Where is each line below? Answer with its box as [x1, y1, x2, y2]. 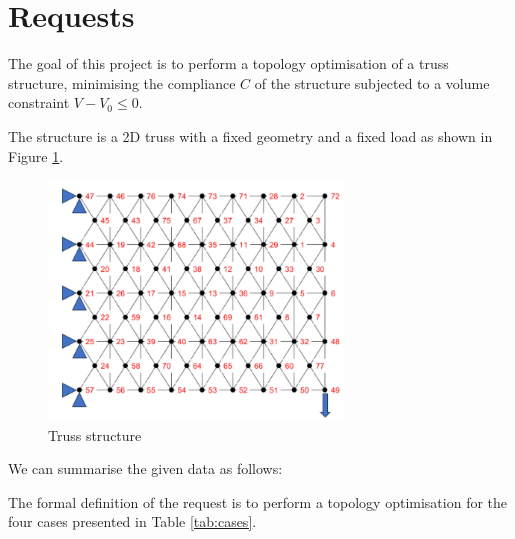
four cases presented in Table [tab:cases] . [8, 511, 257, 532]
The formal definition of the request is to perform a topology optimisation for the [8, 491, 508, 512]
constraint [8, 92, 70, 113]
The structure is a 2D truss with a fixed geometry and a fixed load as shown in [8, 125, 493, 146]
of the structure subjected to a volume [254, 72, 490, 93]
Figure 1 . [8, 145, 64, 166]
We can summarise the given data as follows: [8, 458, 283, 479]
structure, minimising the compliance [8, 72, 236, 93]
